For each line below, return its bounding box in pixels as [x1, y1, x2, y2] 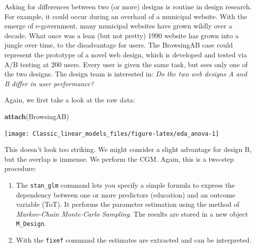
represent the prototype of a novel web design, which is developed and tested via [4, 49, 247, 59]
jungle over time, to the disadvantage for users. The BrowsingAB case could [4, 40, 233, 50]
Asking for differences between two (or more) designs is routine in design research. [4, 1, 252, 11]
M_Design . [16, 218, 46, 228]
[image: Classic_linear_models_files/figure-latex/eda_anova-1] [4, 130, 219, 137]
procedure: [4, 163, 36, 174]
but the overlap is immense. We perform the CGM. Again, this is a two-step [4, 153, 234, 164]
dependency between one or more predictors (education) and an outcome [16, 189, 236, 199]
